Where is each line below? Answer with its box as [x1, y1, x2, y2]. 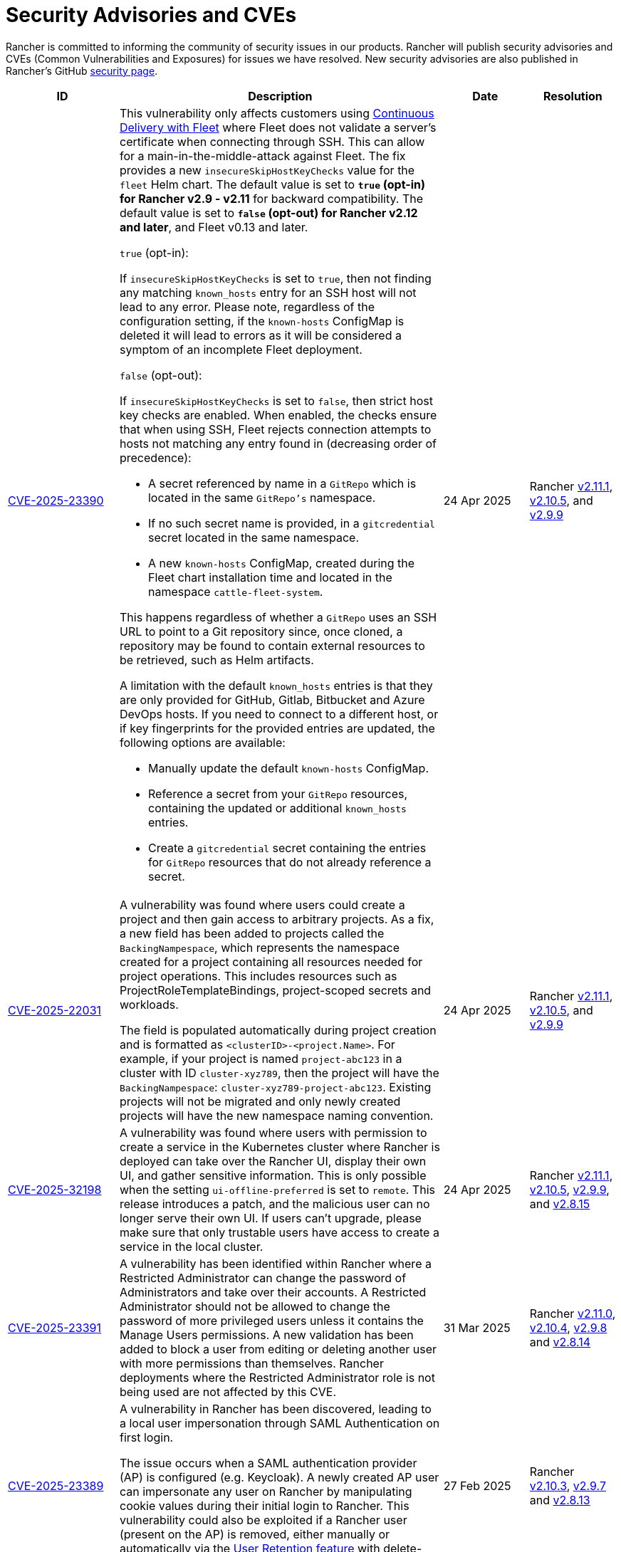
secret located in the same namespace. [147, 530, 360, 545]
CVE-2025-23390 [8, 493, 104, 508]
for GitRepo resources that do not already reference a [147, 854, 432, 869]
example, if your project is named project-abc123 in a [119, 1051, 402, 1066]
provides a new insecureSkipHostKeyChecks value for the [119, 162, 415, 177]
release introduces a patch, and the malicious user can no [119, 1196, 430, 1211]
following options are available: [119, 735, 286, 750]
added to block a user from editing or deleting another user [119, 1341, 437, 1356]
